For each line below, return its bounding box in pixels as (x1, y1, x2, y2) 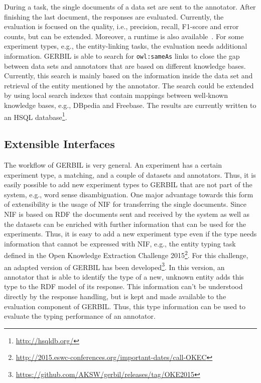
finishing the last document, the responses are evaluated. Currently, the (4, 11, 224, 22)
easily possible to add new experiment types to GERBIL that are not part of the (4, 179, 252, 190)
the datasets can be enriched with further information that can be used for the (4, 218, 246, 229)
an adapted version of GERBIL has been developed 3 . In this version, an (4, 260, 225, 272)
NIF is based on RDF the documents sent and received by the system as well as (4, 209, 250, 219)
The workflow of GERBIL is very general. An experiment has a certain (4, 160, 222, 170)
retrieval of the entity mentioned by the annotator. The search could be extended (4, 80, 254, 90)
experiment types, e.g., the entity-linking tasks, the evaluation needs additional (4, 41, 247, 51)
